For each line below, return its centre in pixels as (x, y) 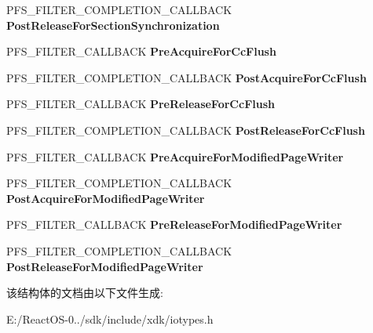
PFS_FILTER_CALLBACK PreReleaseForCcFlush (141, 104)
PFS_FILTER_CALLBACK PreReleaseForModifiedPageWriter (174, 224)
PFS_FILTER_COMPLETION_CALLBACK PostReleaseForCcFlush (186, 130)
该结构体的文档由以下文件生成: (85, 293)
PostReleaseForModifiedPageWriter (105, 266)
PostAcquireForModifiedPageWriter (106, 198)
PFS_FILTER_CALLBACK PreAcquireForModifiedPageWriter (175, 156)
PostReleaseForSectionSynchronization (113, 25)
